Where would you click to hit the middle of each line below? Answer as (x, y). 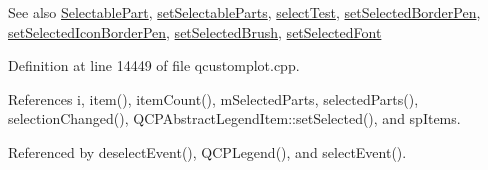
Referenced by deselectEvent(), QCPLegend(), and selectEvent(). (207, 151)
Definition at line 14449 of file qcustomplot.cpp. (154, 65)
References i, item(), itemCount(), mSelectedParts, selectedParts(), (213, 98)
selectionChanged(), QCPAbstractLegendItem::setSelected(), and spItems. (234, 118)
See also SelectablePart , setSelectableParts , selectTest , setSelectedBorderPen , (244, 12)
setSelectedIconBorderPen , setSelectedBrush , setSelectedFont (195, 31)
